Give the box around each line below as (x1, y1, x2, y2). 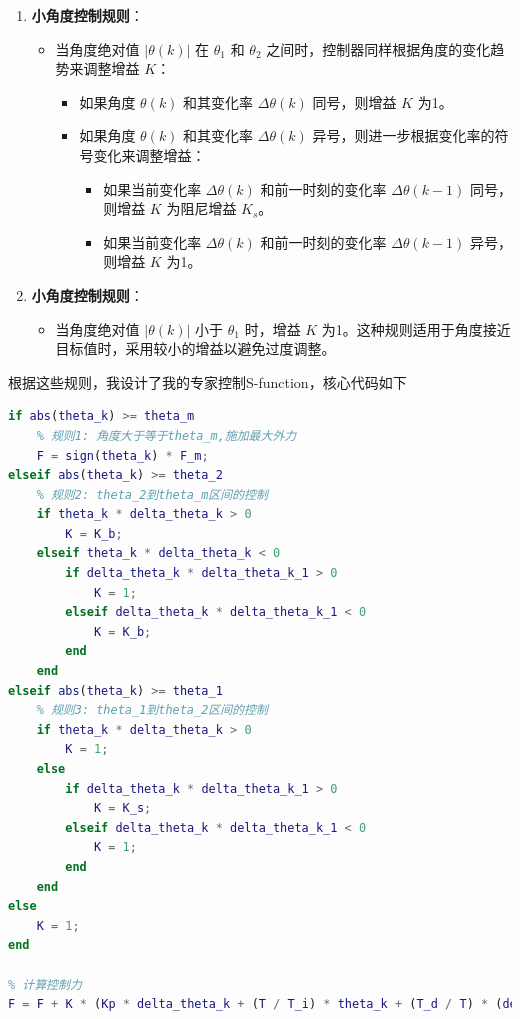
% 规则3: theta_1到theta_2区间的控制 (36, 703, 268, 718)
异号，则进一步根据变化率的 (312, 125, 495, 146)
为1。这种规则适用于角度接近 (321, 318, 511, 339)
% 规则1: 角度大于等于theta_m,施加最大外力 (36, 428, 297, 443)
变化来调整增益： (93, 144, 206, 165)
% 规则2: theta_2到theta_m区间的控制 (36, 487, 268, 502)
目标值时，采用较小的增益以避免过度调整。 (55, 338, 336, 359)
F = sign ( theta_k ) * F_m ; (36, 448, 209, 463)
